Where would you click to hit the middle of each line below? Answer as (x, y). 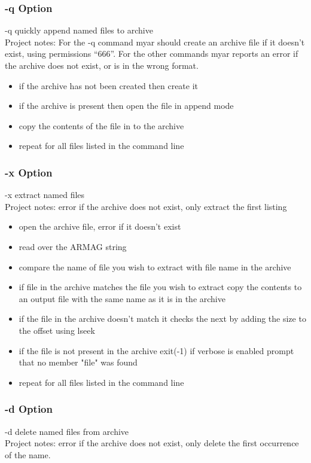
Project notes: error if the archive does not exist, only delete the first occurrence (152, 443)
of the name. (28, 454)
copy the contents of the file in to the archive (101, 125)
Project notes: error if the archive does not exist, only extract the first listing (146, 206)
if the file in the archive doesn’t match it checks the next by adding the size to (162, 319)
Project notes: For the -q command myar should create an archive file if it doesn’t (155, 42)
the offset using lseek (57, 330)
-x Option (29, 172)
